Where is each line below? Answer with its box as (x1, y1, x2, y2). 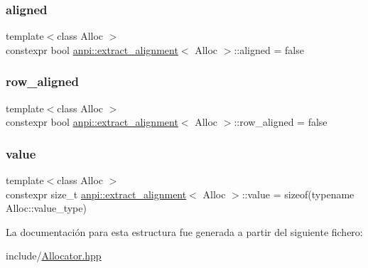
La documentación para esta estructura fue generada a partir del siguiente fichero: (6, 224, 363, 239)
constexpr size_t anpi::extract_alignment (6, 186, 187, 201)
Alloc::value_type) (6, 200, 87, 215)
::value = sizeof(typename (242, 186, 355, 201)
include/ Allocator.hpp (6, 248, 102, 263)
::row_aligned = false (234, 114, 328, 129)
